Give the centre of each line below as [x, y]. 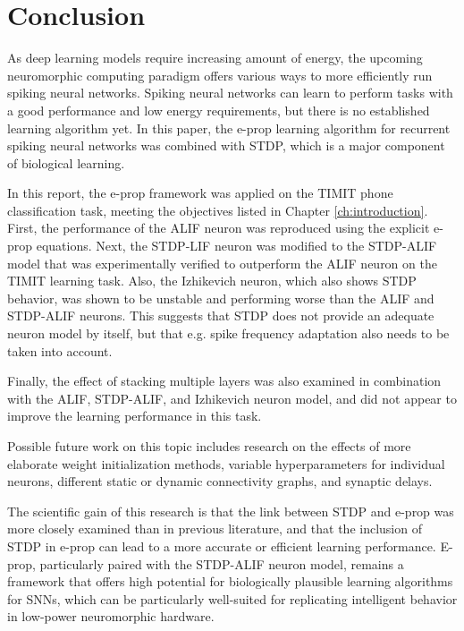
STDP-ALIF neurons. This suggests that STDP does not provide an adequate [221, 315]
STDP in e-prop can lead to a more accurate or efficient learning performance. [222, 546]
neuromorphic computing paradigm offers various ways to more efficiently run [220, 75]
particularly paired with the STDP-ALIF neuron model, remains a [222, 563]
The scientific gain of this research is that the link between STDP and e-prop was [231, 511]
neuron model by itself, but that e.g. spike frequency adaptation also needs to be [228, 333]
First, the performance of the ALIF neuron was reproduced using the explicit [219, 228]
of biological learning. [66, 162]
